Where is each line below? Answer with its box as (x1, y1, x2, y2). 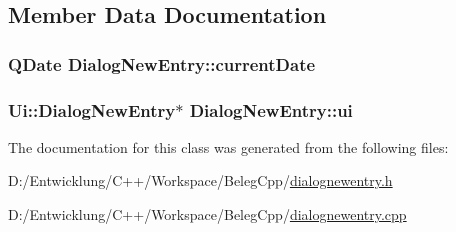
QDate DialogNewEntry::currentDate (8, 51, 316, 76)
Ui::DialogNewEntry (8, 97, 176, 122)
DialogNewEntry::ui (189, 97, 353, 122)
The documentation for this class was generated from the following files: (8, 136, 449, 157)
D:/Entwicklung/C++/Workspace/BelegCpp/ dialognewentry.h (8, 170, 393, 191)
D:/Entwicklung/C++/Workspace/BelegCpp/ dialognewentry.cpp (8, 204, 407, 225)
